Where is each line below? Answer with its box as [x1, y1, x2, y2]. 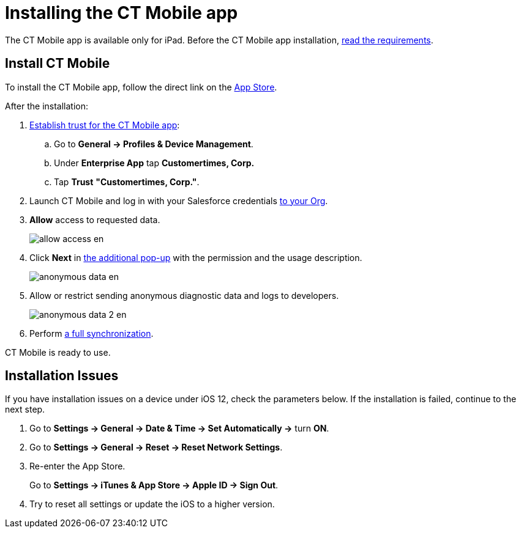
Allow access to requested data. [29, 214, 160, 225]
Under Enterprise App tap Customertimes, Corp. [54, 157, 255, 168]
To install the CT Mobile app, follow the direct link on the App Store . [5, 81, 277, 92]
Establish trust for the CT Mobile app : [29, 119, 180, 130]
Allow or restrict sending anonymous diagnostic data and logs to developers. [29, 290, 339, 301]
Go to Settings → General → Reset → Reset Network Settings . [29, 442, 283, 453]
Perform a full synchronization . [29, 328, 154, 339]
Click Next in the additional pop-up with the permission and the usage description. [29, 252, 362, 263]
